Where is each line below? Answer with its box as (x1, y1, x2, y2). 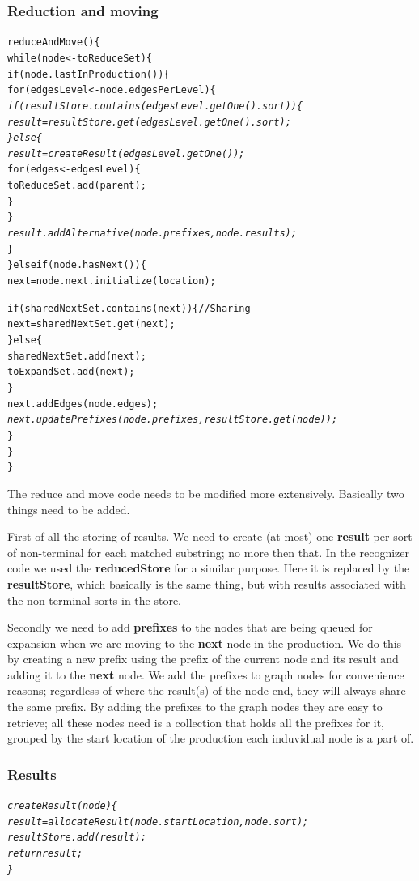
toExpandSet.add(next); (7, 366, 135, 378)
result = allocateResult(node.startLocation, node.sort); (7, 815, 309, 828)
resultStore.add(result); (7, 832, 146, 844)
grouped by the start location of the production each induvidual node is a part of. (7, 730, 414, 747)
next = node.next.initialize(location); (7, 275, 216, 287)
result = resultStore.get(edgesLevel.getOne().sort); (7, 116, 291, 128)
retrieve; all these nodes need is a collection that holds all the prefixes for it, (7, 713, 385, 730)
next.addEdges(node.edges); (7, 398, 159, 410)
